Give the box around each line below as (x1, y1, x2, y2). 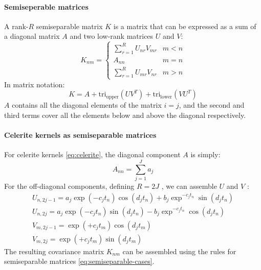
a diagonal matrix (4, 31, 60, 41)
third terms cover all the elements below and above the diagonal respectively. (4, 109, 246, 120)
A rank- (4, 20, 29, 31)
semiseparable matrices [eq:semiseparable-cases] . (4, 256, 155, 266)
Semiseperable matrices (4, 1, 89, 12)
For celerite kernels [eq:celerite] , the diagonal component (4, 149, 181, 160)
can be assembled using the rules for (122, 246, 236, 256)
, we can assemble (161, 180, 217, 191)
